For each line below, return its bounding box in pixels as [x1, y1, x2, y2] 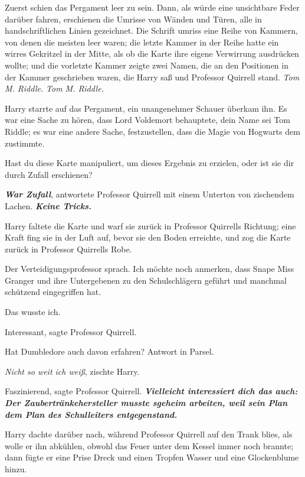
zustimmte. [5, 137, 45, 149]
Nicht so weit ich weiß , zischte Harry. [5, 365, 140, 377]
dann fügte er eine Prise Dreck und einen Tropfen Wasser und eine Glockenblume [5, 451, 299, 463]
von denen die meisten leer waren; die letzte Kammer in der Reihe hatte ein [5, 35, 279, 48]
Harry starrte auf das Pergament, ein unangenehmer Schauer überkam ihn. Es [5, 102, 287, 114]
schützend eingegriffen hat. [5, 285, 101, 298]
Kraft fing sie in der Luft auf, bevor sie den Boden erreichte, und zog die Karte [5, 231, 291, 244]
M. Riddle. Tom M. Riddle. [5, 82, 104, 95]
